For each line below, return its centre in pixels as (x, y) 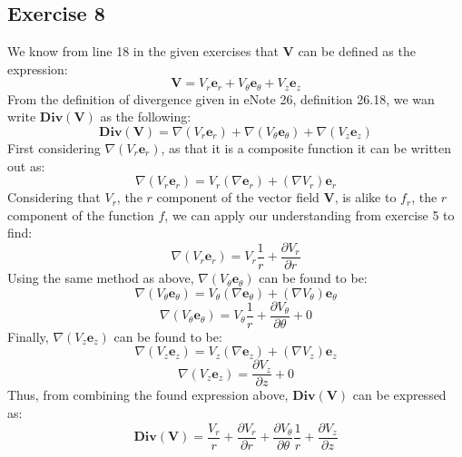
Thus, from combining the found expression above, (148, 395)
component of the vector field (238, 197)
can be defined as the (357, 51)
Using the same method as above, (101, 278)
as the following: (146, 117)
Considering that (54, 197)
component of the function (81, 214)
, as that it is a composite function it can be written (306, 148)
